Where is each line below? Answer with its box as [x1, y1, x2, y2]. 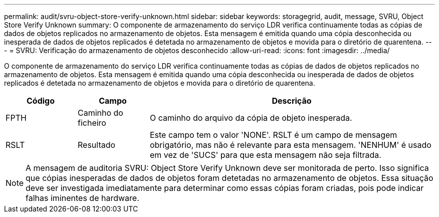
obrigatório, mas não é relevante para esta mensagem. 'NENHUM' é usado [149, 140, 431, 150]
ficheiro [77, 118, 106, 128]
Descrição [272, 96, 312, 106]
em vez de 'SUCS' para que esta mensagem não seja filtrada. [149, 150, 381, 160]
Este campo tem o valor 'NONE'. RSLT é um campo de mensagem [149, 130, 397, 140]
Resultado [77, 140, 116, 150]
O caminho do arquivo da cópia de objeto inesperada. [149, 113, 352, 123]
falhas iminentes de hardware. [26, 193, 139, 203]
